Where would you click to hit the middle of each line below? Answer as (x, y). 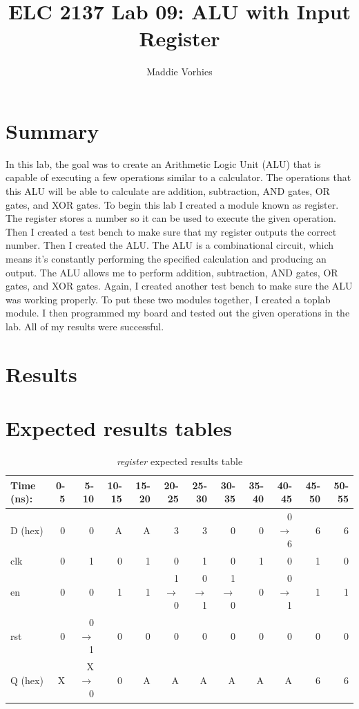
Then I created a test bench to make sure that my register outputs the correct (171, 231)
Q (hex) (27, 680)
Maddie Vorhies (179, 72)
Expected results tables (119, 428)
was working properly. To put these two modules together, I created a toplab (168, 299)
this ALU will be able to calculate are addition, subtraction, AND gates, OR (168, 191)
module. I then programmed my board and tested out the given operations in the (178, 313)
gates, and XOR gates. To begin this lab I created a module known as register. (172, 204)
